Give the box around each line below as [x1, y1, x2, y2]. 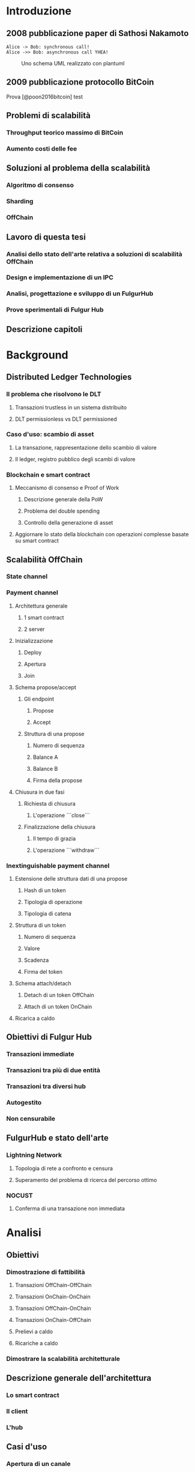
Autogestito [6, 1099, 42, 1107]
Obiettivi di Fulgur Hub [6, 1032, 92, 1042]
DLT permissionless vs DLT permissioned [14, 415, 117, 423]
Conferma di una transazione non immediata [14, 1205, 125, 1212]
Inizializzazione [14, 637, 53, 644]
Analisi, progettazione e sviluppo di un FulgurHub [6, 289, 154, 298]
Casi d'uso [6, 1442, 47, 1452]
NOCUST [6, 1191, 33, 1199]
